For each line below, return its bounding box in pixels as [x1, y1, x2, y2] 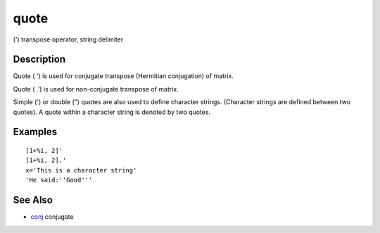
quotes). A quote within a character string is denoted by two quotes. [13, 108, 211, 116]
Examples [13, 126, 58, 138]
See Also [13, 194, 53, 206]
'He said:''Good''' [25, 176, 93, 184]
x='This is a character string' [25, 166, 137, 174]
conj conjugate [30, 213, 74, 221]
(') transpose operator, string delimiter [13, 35, 124, 44]
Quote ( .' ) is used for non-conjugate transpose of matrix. [13, 84, 179, 93]
